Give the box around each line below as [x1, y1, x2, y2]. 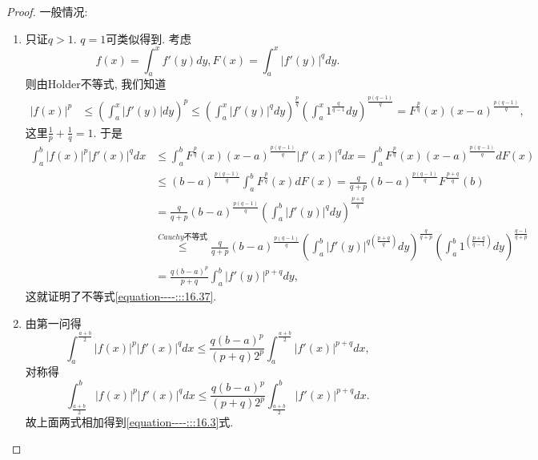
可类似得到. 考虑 [106, 30, 191, 46]
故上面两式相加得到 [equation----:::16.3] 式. [25, 413, 234, 430]
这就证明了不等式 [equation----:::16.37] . [25, 287, 217, 304]
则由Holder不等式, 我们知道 [25, 75, 167, 92]
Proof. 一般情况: [6, 3, 88, 19]
